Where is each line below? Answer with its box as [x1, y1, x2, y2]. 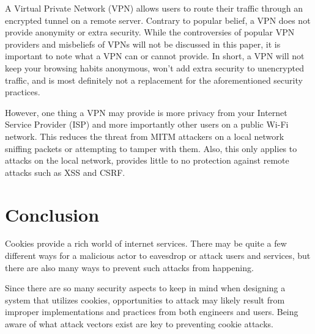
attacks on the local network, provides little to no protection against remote [5, 154, 289, 167]
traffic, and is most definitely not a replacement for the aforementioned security [5, 73, 303, 86]
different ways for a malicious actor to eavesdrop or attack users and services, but [5, 249, 311, 262]
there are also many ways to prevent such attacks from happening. [5, 261, 254, 274]
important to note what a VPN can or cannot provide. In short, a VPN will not [5, 49, 305, 62]
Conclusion [5, 201, 100, 227]
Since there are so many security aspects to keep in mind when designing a [5, 281, 286, 294]
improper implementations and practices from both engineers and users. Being [5, 305, 298, 318]
